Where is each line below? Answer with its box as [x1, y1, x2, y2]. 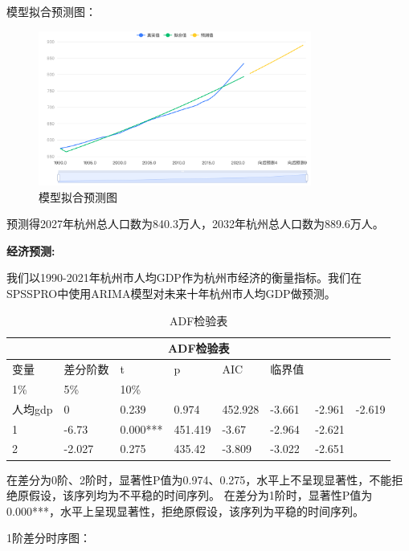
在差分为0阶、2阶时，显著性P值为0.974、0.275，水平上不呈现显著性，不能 [6, 471, 392, 488]
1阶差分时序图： [6, 529, 91, 546]
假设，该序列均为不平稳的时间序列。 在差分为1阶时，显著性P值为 [28, 487, 373, 504]
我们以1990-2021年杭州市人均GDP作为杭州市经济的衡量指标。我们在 [6, 269, 362, 286]
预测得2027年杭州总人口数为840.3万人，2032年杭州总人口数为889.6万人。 [6, 215, 384, 232]
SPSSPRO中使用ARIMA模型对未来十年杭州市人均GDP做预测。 [6, 285, 336, 301]
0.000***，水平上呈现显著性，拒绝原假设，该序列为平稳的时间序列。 [6, 502, 364, 519]
